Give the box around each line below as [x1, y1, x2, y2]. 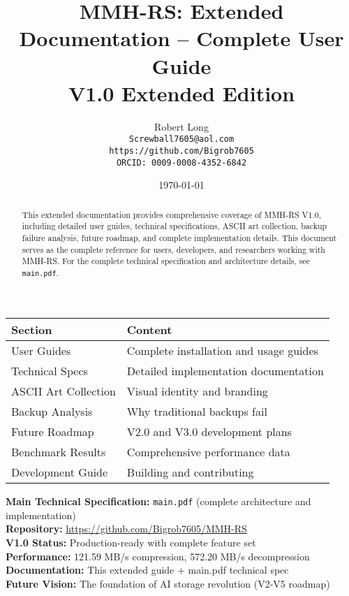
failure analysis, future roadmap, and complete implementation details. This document [22, 231, 337, 243]
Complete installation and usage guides [126, 342, 318, 359]
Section [11, 321, 52, 338]
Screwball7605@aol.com [128, 134, 235, 145]
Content [126, 321, 172, 338]
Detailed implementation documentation [126, 363, 324, 379]
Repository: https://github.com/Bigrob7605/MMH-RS [6, 521, 247, 536]
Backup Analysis [11, 403, 93, 420]
